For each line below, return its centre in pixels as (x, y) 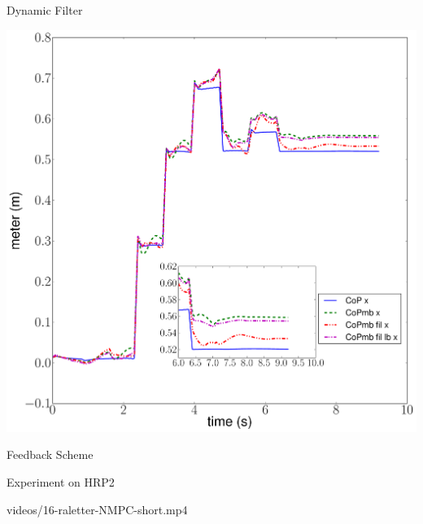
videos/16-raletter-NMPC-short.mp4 (97, 509)
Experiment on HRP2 (61, 481)
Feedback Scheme (50, 454)
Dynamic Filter (45, 10)
